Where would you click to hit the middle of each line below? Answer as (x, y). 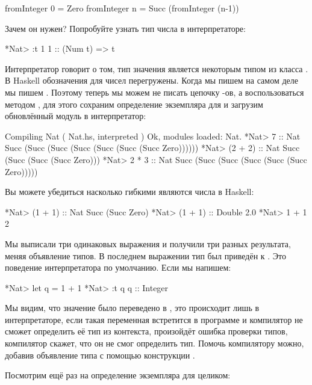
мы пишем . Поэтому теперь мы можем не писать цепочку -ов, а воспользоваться (154, 92)
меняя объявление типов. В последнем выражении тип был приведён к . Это (145, 255)
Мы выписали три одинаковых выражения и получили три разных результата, (148, 243)
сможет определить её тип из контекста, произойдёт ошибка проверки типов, (146, 331)
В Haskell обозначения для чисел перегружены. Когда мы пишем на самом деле (151, 80)
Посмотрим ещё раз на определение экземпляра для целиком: (118, 375)
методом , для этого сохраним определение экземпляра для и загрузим (134, 104)
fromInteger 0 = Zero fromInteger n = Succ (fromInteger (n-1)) (122, 8)
